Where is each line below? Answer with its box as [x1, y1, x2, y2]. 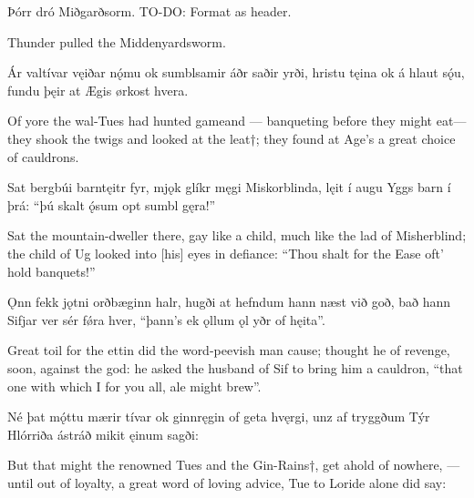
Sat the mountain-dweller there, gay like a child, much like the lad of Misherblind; [7, 226, 467, 245]
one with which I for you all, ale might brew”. [7, 376, 262, 395]
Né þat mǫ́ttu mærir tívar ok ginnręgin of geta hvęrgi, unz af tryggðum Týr [7, 407, 430, 426]
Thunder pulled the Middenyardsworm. [7, 32, 226, 51]
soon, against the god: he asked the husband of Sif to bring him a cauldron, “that [7, 358, 463, 377]
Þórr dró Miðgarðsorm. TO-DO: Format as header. [7, 2, 292, 20]
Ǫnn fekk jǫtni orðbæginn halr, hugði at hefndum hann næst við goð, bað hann [7, 292, 450, 311]
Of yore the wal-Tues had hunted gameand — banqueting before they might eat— [7, 111, 467, 130]
